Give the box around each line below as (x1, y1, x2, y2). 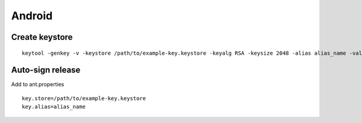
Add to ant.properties (11, 81, 65, 88)
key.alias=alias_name (22, 103, 86, 110)
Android (11, 9, 53, 22)
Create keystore (11, 32, 73, 42)
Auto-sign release (11, 65, 81, 75)
